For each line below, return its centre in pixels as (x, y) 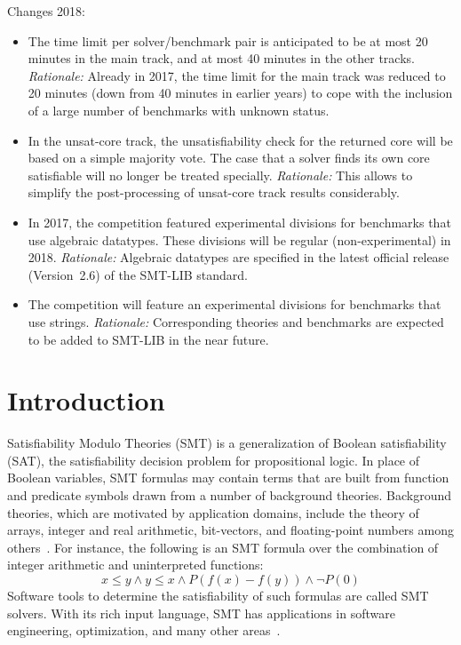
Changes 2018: (46, 11)
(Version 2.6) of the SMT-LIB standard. (138, 274)
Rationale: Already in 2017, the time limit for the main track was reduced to (237, 75)
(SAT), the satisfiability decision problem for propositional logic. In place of (214, 460)
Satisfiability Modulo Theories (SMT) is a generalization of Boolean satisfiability (227, 443)
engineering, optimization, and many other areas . (144, 630)
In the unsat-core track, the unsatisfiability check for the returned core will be (240, 140)
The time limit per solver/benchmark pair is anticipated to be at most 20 (228, 40)
